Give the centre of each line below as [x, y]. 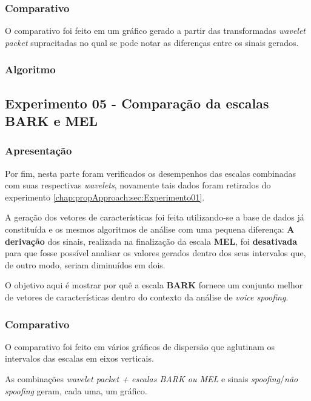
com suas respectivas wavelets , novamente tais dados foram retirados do [138, 185]
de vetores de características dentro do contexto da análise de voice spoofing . [147, 297]
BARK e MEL [51, 121]
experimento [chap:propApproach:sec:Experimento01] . [105, 197]
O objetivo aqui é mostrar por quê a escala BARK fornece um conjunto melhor [154, 285]
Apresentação [38, 151]
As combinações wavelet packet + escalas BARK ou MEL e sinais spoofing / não [152, 378]
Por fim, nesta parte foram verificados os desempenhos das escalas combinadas [151, 173]
